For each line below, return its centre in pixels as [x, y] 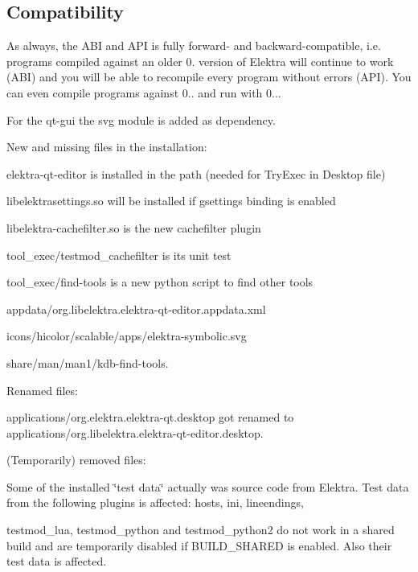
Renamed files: [42, 390]
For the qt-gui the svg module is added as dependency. [141, 119]
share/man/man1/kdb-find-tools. [88, 362]
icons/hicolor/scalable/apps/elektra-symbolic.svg [127, 336]
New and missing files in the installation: [107, 147]
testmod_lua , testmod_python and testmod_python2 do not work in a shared [201, 530]
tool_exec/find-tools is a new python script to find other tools [160, 282]
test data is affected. [57, 561]
